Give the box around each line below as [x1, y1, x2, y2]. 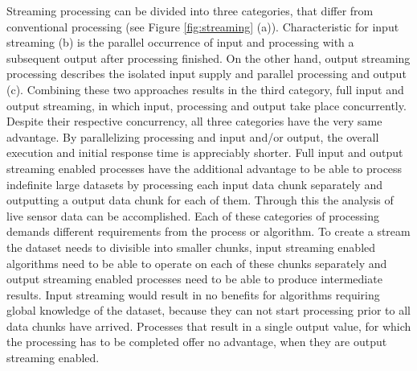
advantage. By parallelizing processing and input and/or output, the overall [6, 128, 379, 145]
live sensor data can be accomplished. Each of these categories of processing [6, 207, 379, 224]
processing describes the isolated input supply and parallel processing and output [6, 65, 407, 82]
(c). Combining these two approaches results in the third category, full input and [6, 80, 404, 97]
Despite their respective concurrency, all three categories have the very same [6, 113, 382, 130]
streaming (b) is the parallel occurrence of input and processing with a [6, 34, 354, 51]
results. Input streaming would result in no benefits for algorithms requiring [6, 286, 380, 303]
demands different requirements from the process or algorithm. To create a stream [6, 223, 411, 240]
